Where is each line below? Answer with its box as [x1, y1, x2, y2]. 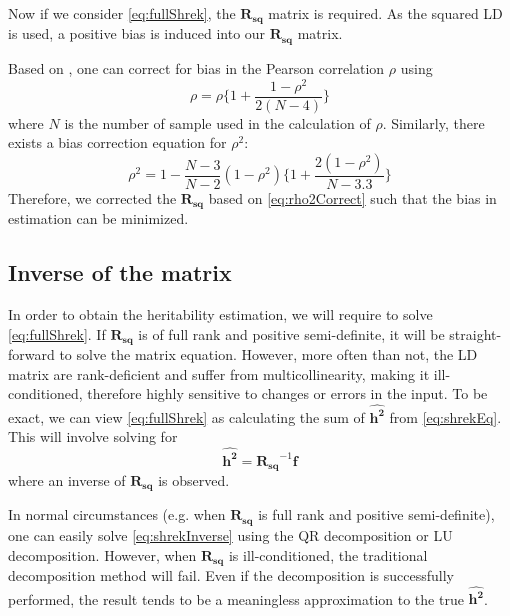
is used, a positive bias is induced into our [8, 23, 266, 44]
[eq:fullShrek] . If [8, 323, 106, 344]
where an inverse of [8, 470, 126, 491]
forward [8, 344, 55, 365]
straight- [449, 323, 502, 344]
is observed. [158, 470, 230, 491]
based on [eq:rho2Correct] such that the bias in [208, 187, 497, 208]
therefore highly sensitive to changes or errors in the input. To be [87, 383, 488, 404]
